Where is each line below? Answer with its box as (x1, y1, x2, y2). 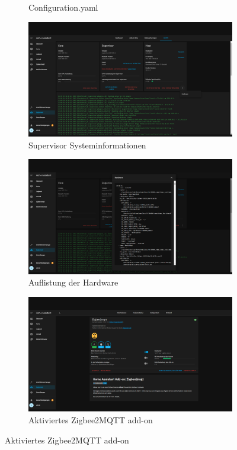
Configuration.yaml (28, 1, 98, 13)
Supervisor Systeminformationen (28, 138, 146, 151)
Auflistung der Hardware (28, 276, 118, 289)
